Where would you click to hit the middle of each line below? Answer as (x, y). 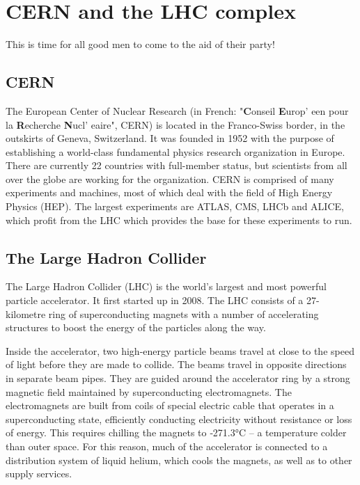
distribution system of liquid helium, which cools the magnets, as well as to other (179, 460)
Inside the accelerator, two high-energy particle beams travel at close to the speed (180, 350)
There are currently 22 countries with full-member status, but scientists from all (177, 165)
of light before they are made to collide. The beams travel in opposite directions (176, 364)
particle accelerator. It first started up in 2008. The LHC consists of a (155, 300)
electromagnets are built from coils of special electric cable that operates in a (170, 405)
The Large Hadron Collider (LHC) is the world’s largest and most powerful (166, 286)
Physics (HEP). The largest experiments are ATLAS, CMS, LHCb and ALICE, (175, 206)
